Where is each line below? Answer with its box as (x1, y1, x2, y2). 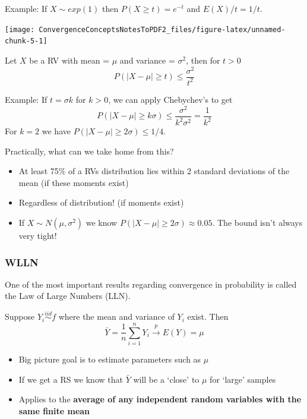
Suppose (5, 310, 35, 323)
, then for (186, 53, 220, 66)
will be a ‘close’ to (133, 373, 200, 385)
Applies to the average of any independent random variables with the (18, 393, 302, 405)
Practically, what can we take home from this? (5, 144, 174, 157)
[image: (5, 25, 35, 34)
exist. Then (187, 310, 229, 323)
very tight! (18, 229, 57, 242)
